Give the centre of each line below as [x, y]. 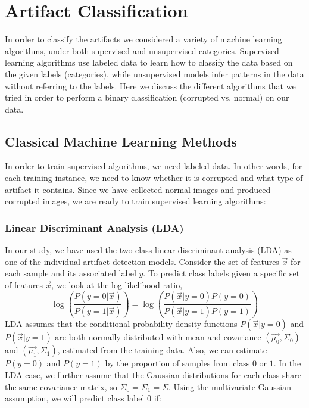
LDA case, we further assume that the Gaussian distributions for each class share [153, 374]
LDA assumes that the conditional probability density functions [121, 324]
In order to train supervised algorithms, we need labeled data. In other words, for [154, 166]
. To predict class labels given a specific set [221, 273]
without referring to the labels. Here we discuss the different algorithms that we [150, 85]
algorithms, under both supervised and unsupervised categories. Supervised [142, 50]
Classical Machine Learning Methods [121, 141]
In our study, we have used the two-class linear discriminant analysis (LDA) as [148, 250]
